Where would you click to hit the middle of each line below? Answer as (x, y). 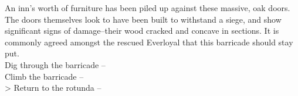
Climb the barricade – (44, 76)
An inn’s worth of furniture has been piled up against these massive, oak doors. (148, 8)
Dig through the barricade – (55, 64)
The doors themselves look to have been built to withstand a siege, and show (143, 19)
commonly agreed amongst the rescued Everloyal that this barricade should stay (149, 42)
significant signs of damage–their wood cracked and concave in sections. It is (142, 31)
